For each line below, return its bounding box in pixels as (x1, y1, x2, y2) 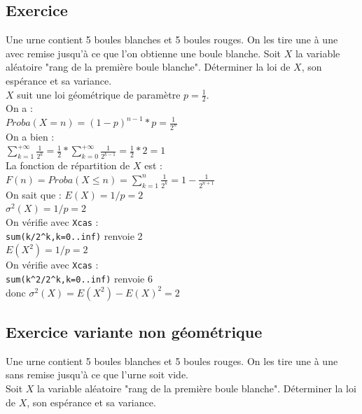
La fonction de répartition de (6, 158, 130, 173)
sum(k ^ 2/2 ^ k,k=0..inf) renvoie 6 (6, 271, 153, 285)
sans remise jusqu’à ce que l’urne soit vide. (6, 367, 189, 382)
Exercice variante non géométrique (6, 321, 263, 343)
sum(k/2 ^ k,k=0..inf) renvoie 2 (6, 228, 143, 243)
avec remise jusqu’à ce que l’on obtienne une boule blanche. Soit (6, 45, 281, 60)
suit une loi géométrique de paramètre (17, 87, 181, 101)
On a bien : (6, 129, 55, 143)
